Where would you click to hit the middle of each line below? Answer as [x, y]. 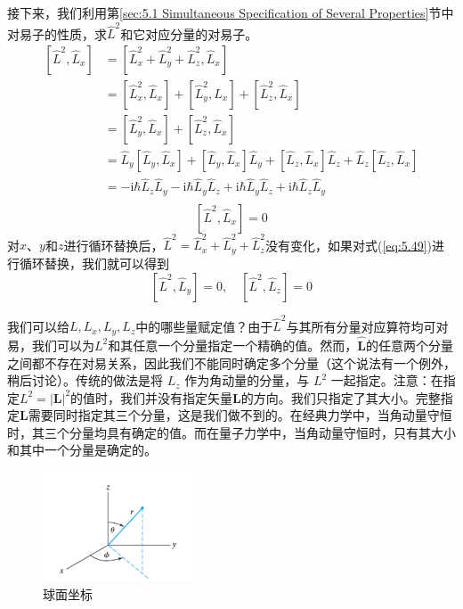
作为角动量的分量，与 [247, 380]
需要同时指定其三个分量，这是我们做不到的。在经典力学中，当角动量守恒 [240, 415]
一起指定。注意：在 [387, 380]
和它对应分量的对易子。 [189, 33]
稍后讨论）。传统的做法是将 [85, 380]
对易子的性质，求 [57, 33]
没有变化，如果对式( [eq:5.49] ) [349, 245]
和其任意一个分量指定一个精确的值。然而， [233, 345]
